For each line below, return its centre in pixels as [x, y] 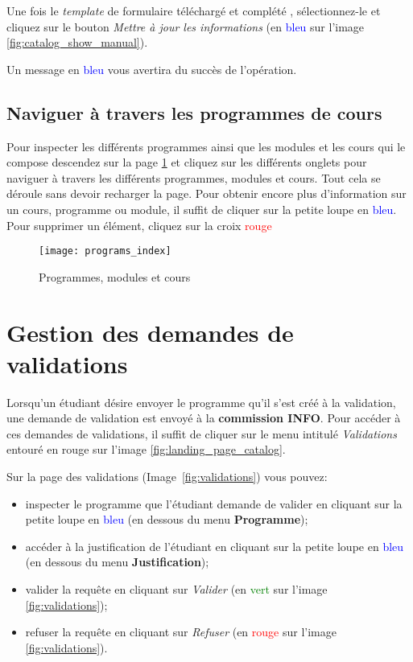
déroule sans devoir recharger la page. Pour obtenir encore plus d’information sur [206, 193]
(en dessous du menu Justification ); [117, 562]
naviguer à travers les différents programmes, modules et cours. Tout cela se [194, 177]
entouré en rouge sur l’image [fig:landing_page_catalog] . [146, 449]
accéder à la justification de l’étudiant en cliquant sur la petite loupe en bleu [215, 546]
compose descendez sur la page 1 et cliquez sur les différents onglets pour [187, 162]
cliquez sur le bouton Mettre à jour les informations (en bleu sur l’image [186, 26]
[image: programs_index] [105, 251]
